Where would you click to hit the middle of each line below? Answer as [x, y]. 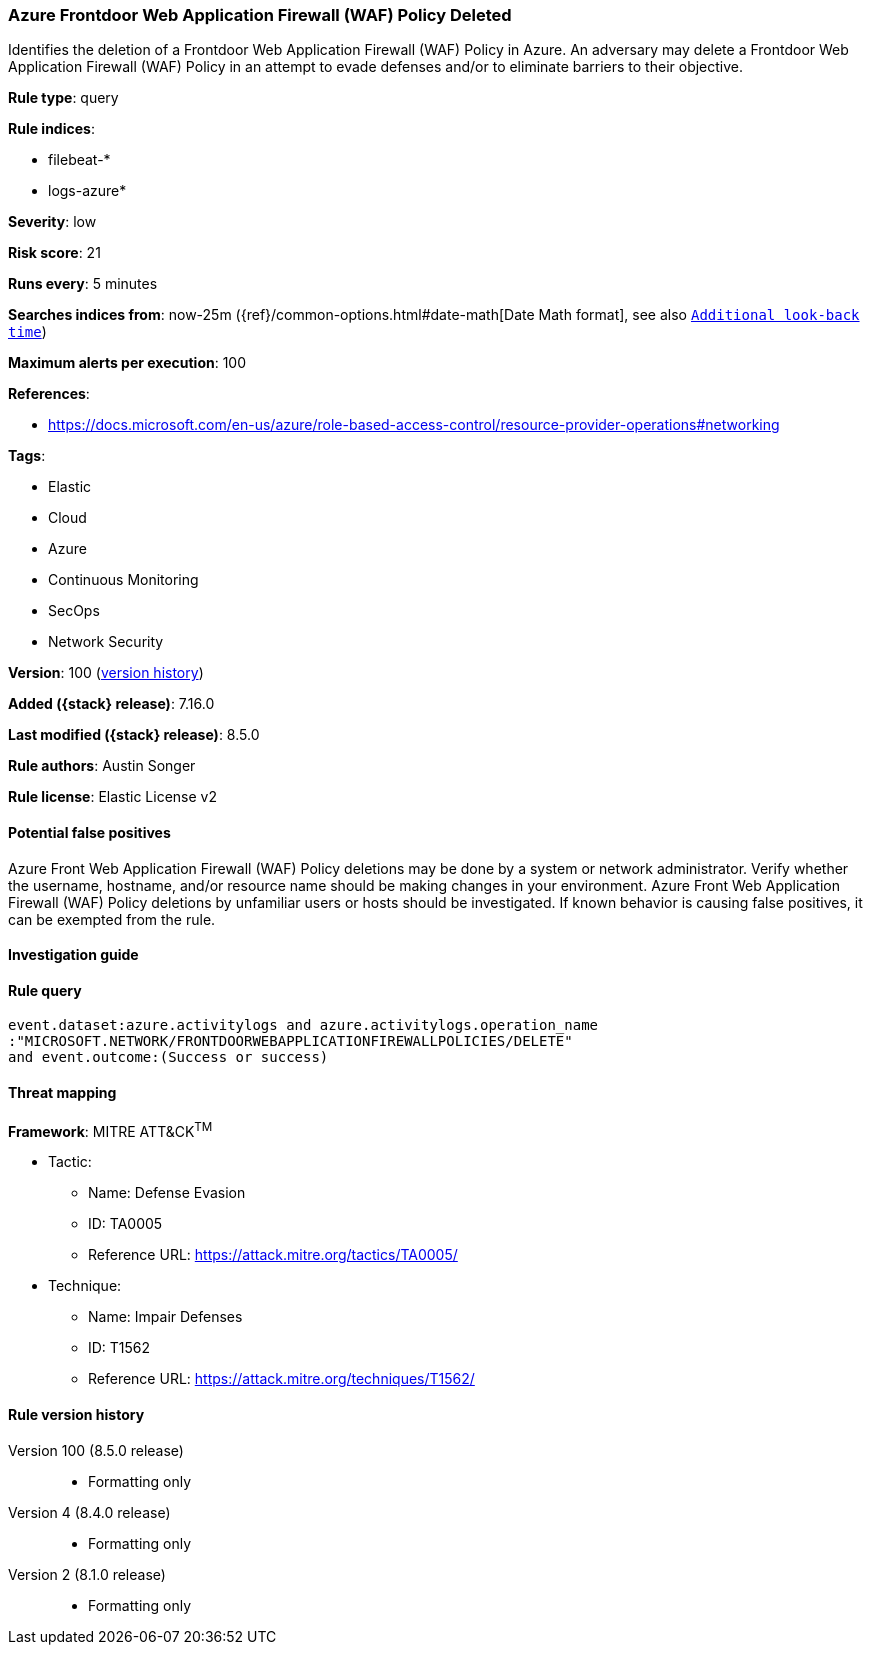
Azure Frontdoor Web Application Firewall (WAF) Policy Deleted [260, 15]
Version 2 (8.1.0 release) [87, 1574]
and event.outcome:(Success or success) [168, 1057]
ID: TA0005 [125, 1224]
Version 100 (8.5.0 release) [96, 1450]
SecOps [74, 611]
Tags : [27, 456]
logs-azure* [87, 191]
